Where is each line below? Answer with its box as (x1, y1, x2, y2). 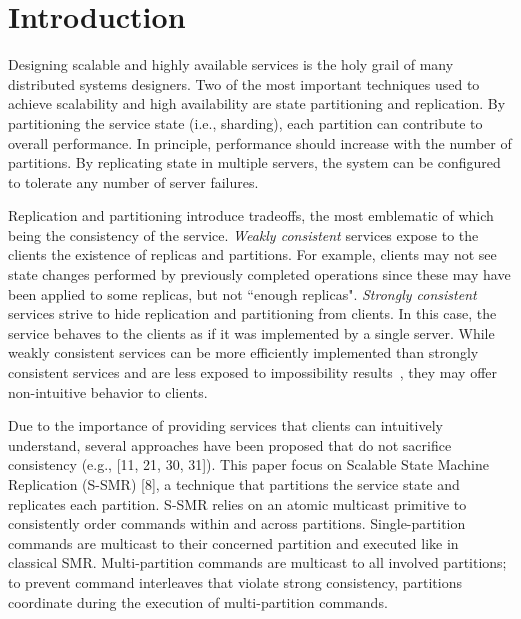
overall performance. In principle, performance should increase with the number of (8, 132, 512, 153)
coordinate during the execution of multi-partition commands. (8, 591, 388, 612)
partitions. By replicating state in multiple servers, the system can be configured (8, 152, 501, 173)
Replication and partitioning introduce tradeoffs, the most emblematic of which (8, 205, 494, 226)
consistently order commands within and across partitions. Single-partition (8, 513, 466, 534)
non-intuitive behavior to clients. (8, 381, 208, 402)
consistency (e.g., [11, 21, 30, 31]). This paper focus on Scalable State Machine (8, 454, 490, 475)
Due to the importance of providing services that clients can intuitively (8, 415, 443, 436)
